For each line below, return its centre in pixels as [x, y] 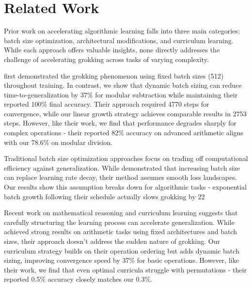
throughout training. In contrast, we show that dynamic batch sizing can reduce [123, 85]
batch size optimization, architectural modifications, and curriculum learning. [119, 40]
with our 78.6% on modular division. [58, 142]
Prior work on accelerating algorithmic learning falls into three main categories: [122, 31]
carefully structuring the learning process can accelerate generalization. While [119, 222]
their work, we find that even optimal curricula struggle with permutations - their [125, 269]
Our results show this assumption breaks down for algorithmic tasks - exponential [126, 187]
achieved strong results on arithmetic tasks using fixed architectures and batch [120, 231]
